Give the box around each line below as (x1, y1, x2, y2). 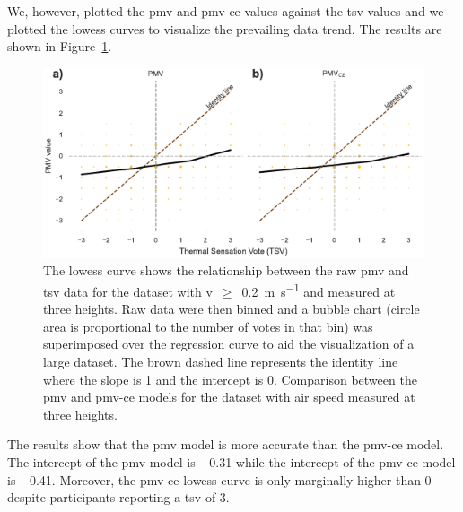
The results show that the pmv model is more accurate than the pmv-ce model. (7, 435, 444, 454)
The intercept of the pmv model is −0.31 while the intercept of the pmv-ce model (7, 452, 456, 471)
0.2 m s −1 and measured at (241, 279, 396, 300)
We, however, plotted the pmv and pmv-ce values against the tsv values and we (7, 2, 444, 20)
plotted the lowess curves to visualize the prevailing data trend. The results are (7, 19, 442, 38)
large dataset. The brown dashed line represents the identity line (43, 352, 398, 370)
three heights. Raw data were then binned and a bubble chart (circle (43, 299, 420, 318)
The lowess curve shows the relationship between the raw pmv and (43, 261, 409, 280)
